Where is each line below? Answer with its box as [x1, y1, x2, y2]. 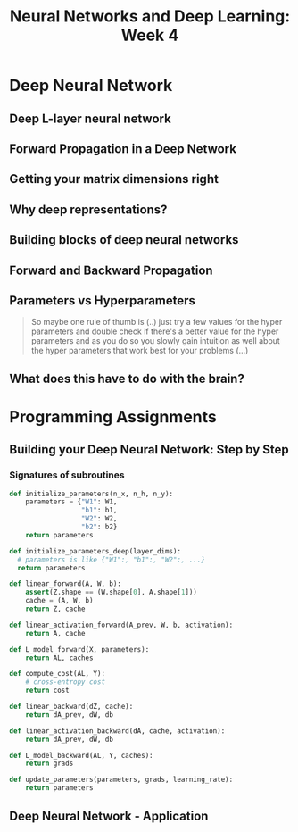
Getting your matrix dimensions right [9, 171, 219, 187]
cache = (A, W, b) [25, 596, 94, 605]
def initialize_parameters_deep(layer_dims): [9, 546, 181, 555]
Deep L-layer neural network [9, 111, 171, 126]
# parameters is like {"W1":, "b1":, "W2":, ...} [17, 555, 205, 564]
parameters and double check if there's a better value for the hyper [30, 326, 279, 337]
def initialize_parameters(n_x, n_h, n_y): [9, 489, 174, 498]
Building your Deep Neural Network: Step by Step [9, 442, 289, 457]
